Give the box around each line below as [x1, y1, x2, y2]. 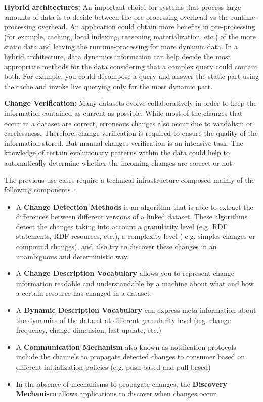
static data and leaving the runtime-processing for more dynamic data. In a [4, 41, 238, 52]
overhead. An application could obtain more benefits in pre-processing [38, 21, 255, 32]
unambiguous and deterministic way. [16, 251, 129, 261]
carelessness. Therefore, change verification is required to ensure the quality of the [4, 128, 258, 138]
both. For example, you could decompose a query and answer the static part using [4, 71, 259, 82]
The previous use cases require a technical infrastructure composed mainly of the [4, 174, 255, 185]
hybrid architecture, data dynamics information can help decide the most [4, 51, 231, 61]
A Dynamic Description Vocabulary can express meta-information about [16, 305, 256, 315]
